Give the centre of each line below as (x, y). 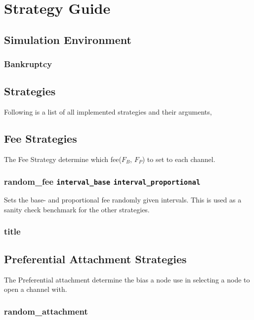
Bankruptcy (28, 64)
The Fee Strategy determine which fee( (63, 159)
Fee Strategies (41, 139)
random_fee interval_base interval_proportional (102, 181)
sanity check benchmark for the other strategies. (77, 209)
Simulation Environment (68, 39)
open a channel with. (36, 289)
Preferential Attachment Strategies (95, 259)
